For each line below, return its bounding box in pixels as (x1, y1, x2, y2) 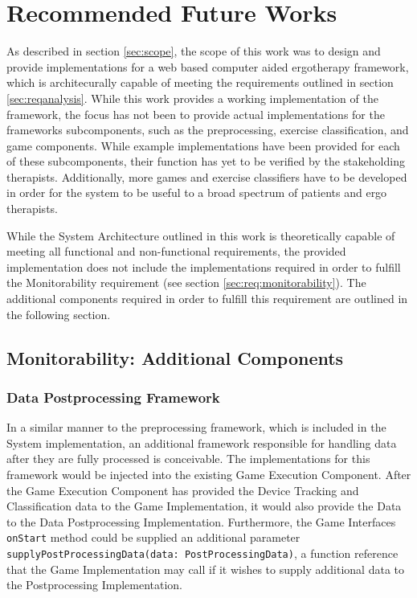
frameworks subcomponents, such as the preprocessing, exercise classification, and (6, 121, 409, 138)
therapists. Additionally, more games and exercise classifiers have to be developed (6, 168, 407, 185)
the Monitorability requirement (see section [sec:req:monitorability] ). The (6, 274, 366, 291)
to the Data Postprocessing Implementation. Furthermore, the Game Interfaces (6, 513, 396, 530)
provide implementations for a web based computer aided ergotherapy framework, (6, 58, 409, 75)
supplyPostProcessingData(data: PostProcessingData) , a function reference (6, 545, 399, 562)
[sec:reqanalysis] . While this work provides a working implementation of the (6, 89, 378, 106)
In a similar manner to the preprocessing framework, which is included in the (6, 419, 386, 436)
